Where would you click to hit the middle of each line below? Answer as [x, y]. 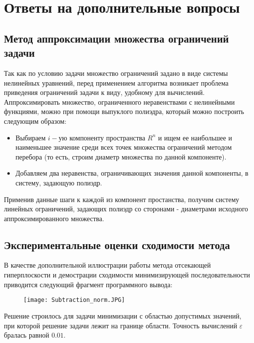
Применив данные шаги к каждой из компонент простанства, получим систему [122, 199]
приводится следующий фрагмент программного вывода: [88, 284]
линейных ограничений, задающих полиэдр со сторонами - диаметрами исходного [126, 209]
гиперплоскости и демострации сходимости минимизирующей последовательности [127, 275]
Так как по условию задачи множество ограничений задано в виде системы [116, 73]
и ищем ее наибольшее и [195, 137]
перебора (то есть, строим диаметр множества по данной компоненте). [121, 156]
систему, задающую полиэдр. [59, 182]
